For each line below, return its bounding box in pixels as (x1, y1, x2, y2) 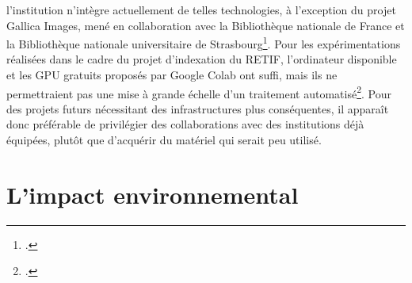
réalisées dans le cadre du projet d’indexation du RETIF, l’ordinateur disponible (6, 51, 397, 67)
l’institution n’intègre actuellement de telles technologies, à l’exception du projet (6, 2, 396, 17)
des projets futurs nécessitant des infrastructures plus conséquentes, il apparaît (6, 100, 389, 117)
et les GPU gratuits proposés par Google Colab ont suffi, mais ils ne (6, 67, 338, 83)
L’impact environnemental (6, 178, 299, 210)
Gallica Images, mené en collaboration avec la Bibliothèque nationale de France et (6, 17, 405, 33)
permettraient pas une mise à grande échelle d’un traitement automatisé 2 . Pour (6, 82, 391, 101)
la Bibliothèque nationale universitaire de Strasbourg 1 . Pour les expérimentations (6, 33, 401, 52)
